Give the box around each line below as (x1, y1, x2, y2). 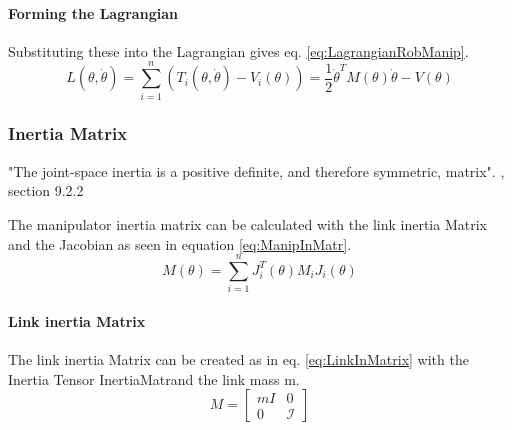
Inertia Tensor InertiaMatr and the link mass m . (8, 368, 300, 389)
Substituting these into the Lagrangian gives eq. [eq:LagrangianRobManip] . (8, 40, 469, 61)
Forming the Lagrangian (8, 2, 178, 23)
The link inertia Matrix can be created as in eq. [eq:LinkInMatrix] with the (8, 349, 469, 370)
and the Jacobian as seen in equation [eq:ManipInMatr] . (8, 233, 352, 254)
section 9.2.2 (8, 180, 84, 201)
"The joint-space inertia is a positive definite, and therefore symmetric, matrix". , (8, 160, 505, 181)
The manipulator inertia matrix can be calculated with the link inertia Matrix (8, 213, 487, 234)
